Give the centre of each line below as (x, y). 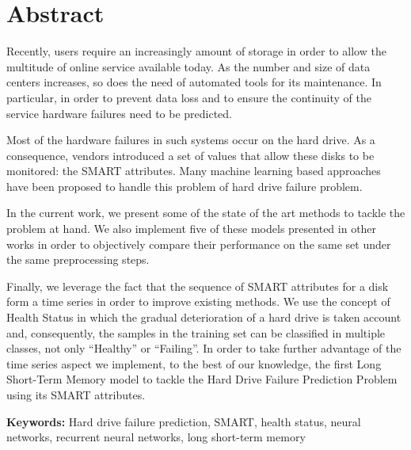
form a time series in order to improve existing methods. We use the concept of (198, 301)
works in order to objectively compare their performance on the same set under (199, 244)
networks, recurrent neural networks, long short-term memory (156, 437)
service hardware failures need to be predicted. (120, 113)
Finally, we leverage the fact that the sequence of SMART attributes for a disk (198, 286)
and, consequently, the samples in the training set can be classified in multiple (196, 332)
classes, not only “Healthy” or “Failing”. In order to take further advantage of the (204, 348)
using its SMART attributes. (76, 395)
